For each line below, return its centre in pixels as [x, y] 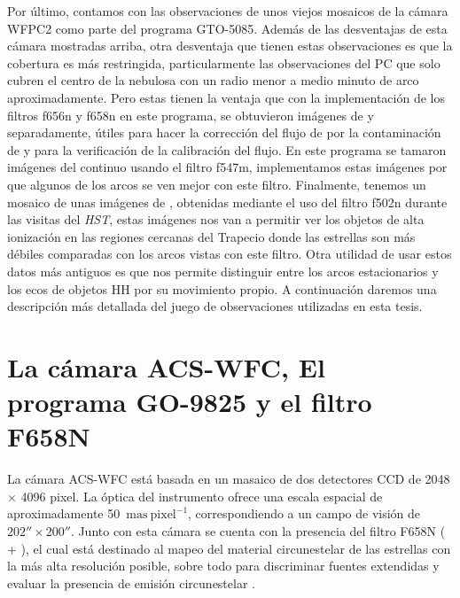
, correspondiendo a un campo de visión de [304, 513]
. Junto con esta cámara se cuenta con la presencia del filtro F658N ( [258, 530]
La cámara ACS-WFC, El [166, 366]
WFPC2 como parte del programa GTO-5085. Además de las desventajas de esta [227, 28]
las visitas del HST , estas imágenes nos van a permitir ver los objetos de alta [216, 219]
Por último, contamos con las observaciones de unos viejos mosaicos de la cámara [228, 11]
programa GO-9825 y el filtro [190, 402]
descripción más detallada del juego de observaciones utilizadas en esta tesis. [215, 306]
